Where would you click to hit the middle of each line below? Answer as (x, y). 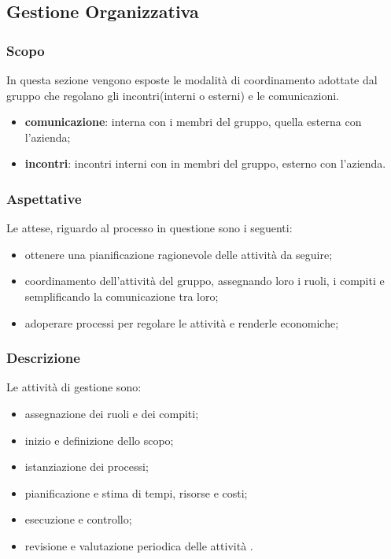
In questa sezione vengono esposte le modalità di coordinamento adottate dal (192, 80)
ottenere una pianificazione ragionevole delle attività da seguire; (179, 254)
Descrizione (43, 358)
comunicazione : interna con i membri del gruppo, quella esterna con (193, 122)
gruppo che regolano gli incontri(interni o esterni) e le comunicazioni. (173, 95)
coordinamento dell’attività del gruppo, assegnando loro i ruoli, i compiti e (205, 281)
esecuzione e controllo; (78, 519)
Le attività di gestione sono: (74, 387)
